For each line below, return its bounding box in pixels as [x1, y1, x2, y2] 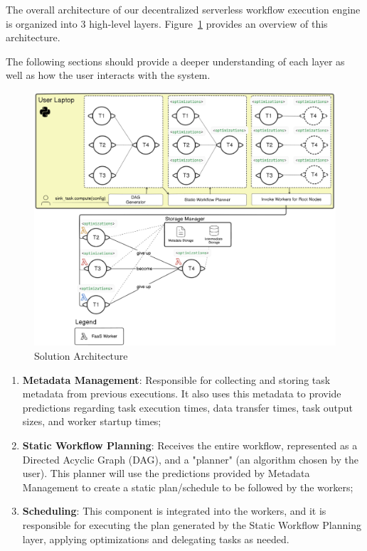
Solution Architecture [34, 348, 128, 363]
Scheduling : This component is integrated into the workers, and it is [22, 503, 326, 518]
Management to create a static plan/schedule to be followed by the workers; [22, 479, 353, 494]
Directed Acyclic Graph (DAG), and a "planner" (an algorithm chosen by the [22, 451, 358, 466]
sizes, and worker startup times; [22, 414, 161, 429]
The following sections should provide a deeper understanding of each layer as [6, 53, 345, 68]
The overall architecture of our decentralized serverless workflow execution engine [6, 2, 361, 16]
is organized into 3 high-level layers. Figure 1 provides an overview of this [6, 16, 328, 31]
